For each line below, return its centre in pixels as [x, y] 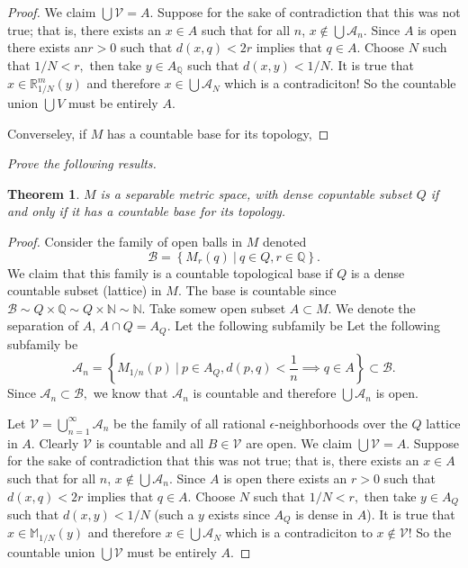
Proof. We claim [52, 12]
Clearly [59, 442]
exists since [239, 514]
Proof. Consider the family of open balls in [125, 241]
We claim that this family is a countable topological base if [170, 272]
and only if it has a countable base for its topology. [147, 211]
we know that [130, 393]
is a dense [378, 272]
